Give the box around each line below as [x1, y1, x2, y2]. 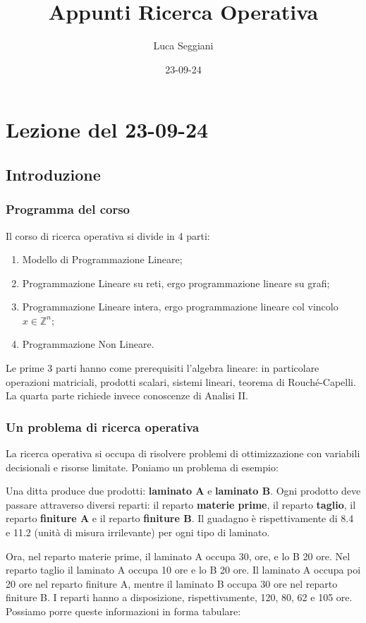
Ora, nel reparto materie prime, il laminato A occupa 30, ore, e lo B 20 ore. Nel [6, 548, 350, 563]
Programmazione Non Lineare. [22, 337, 154, 351]
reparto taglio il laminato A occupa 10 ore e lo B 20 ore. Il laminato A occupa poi [6, 562, 361, 577]
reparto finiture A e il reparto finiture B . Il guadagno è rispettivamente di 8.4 [6, 511, 354, 526]
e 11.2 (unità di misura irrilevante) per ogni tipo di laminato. [6, 525, 270, 540]
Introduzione [6, 163, 101, 185]
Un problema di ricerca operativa [6, 418, 200, 435]
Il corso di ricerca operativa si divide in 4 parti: [6, 228, 210, 243]
